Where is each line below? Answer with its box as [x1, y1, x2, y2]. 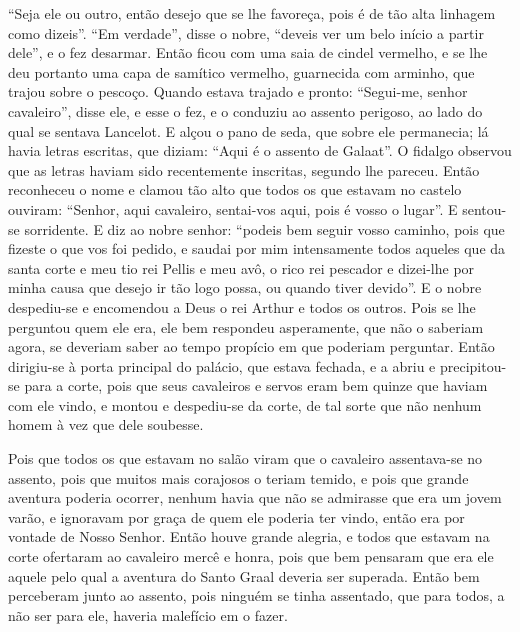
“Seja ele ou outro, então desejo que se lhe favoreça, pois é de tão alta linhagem [8, 3, 496, 23]
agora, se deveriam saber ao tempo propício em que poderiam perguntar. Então [8, 336, 495, 357]
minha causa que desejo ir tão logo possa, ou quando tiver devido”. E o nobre [8, 277, 482, 298]
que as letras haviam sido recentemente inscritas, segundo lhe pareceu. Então [8, 159, 480, 180]
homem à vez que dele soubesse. [8, 414, 204, 435]
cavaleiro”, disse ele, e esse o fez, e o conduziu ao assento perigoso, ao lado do [8, 100, 483, 121]
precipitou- [439, 355, 507, 376]
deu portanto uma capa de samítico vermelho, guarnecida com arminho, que [8, 61, 475, 82]
